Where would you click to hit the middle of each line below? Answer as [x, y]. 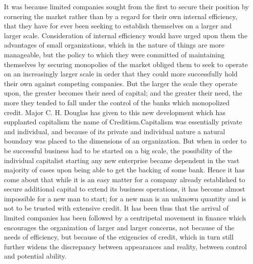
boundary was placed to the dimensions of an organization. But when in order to [125, 141]
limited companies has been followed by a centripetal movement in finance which [125, 218]
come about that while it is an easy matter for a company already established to [125, 179]
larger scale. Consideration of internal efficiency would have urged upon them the [126, 35]
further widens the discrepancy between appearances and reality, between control [126, 246]
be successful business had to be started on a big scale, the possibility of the [118, 150]
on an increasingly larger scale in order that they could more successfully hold [121, 74]
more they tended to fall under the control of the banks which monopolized [117, 102]
